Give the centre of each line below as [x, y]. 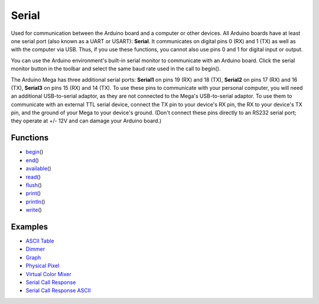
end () [32, 160]
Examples [30, 227]
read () [33, 177]
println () [35, 202]
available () [38, 169]
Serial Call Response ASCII [58, 290]
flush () [34, 185]
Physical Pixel [43, 266]
